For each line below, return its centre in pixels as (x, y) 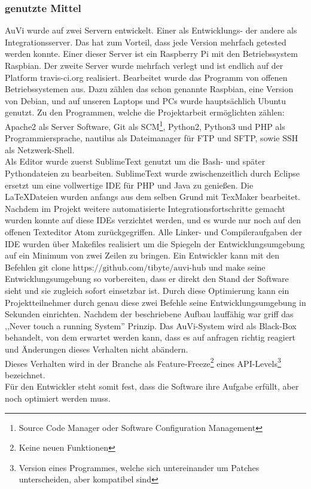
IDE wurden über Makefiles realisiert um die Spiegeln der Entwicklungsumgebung (155, 243)
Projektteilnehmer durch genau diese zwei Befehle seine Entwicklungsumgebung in (155, 302)
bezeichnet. (25, 374)
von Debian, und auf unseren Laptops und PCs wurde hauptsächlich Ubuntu (146, 100)
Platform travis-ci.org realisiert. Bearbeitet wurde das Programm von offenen (146, 77)
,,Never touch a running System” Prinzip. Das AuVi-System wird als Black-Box (151, 325)
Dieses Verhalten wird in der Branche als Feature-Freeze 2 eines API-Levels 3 (143, 362)
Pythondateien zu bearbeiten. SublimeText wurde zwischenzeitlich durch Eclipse (153, 173)
